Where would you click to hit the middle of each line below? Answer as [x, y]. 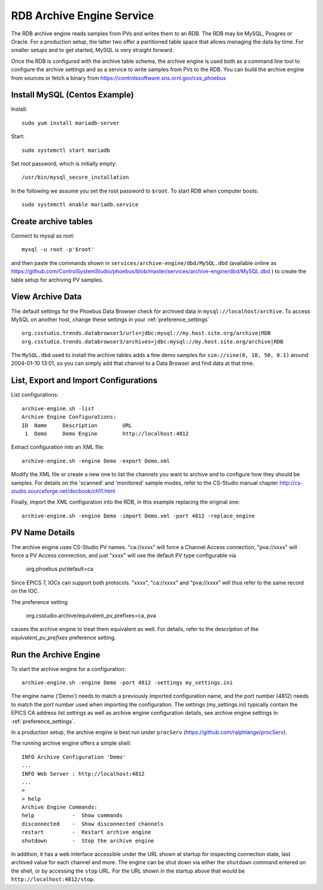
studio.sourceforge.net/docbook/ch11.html [63, 491]
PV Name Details [43, 533]
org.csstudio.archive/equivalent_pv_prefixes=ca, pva [91, 615]
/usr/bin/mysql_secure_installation [75, 177]
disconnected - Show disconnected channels [93, 824]
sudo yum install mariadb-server [71, 123]
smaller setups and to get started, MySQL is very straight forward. [92, 50]
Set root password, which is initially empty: [64, 163]
